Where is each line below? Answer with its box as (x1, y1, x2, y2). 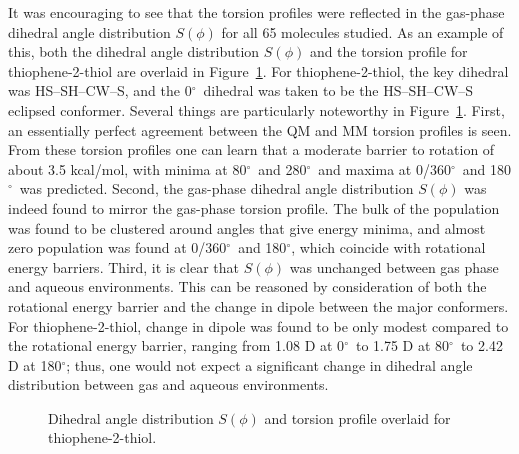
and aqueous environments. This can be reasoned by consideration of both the (8, 276, 487, 297)
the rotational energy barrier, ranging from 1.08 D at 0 (8, 335, 345, 356)
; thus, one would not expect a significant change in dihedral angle (66, 354, 473, 375)
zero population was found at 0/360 (8, 237, 227, 258)
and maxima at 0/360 (318, 158, 451, 179)
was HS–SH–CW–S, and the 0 (8, 80, 192, 101)
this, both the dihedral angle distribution (8, 41, 260, 62)
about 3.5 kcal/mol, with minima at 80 (8, 158, 247, 179)
